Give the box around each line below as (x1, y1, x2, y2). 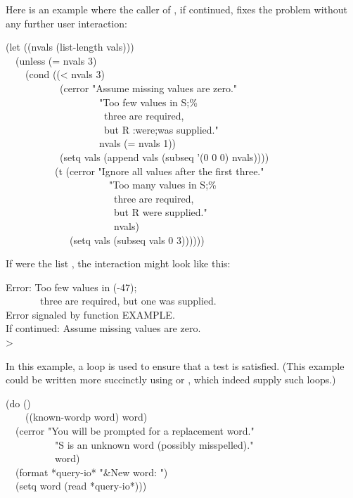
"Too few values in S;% (98, 94, 198, 109)
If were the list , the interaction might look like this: (6, 256, 231, 271)
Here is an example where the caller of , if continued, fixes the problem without (6, 2, 348, 16)
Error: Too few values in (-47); (6, 279, 137, 294)
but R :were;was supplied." (103, 122, 219, 136)
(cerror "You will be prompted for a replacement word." (15, 423, 255, 438)
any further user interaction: (6, 15, 127, 30)
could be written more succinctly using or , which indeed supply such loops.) (6, 372, 336, 387)
